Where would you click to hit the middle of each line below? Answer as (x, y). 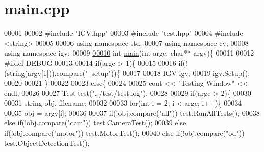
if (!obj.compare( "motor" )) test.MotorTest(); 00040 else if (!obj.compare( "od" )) (124, 133)
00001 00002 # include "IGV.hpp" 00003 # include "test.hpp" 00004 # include (124, 33)
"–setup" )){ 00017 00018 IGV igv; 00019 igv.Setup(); (168, 73)
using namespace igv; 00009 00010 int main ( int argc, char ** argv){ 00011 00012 (129, 53)
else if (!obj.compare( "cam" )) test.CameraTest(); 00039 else (95, 123)
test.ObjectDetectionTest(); (47, 143)
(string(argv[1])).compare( (45, 73)
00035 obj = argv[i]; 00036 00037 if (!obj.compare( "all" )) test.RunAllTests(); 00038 (132, 112)
